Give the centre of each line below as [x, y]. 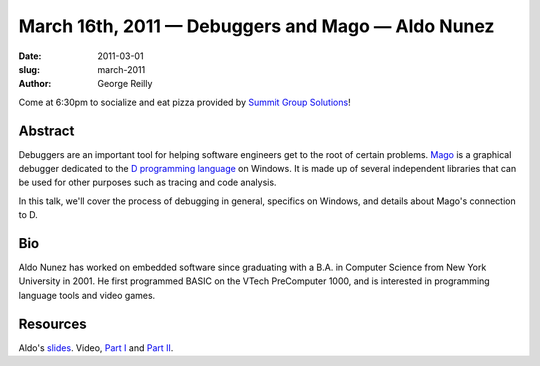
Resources [52, 323]
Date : [30, 56]
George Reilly [125, 84]
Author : [35, 84]
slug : [29, 69]
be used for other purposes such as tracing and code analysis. [147, 182]
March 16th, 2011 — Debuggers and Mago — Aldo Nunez [256, 26]
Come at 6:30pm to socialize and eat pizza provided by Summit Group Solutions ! [184, 102]
